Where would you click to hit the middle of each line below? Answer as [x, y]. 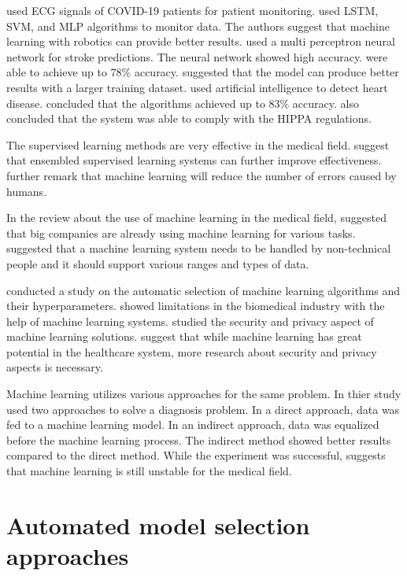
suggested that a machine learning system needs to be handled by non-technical [199, 248]
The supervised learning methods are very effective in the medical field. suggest [198, 144]
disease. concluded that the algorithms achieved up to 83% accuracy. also [183, 103]
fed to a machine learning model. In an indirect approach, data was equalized [193, 425]
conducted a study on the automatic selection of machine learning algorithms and [203, 290]
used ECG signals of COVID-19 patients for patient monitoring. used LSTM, [192, 10]
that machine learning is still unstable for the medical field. [149, 471]
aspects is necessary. [55, 367]
